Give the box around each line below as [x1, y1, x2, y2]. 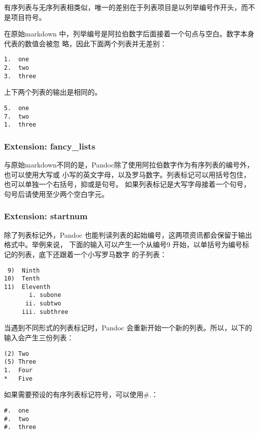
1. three [4, 121, 36, 129]
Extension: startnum [4, 210, 88, 222]
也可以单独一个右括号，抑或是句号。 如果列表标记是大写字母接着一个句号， [4, 179, 251, 189]
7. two [4, 113, 29, 120]
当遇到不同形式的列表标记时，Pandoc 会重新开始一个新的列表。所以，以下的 [4, 322, 252, 333]
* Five [4, 375, 33, 382]
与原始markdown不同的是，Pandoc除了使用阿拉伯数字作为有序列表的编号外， [4, 159, 254, 170]
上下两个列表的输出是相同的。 [4, 87, 102, 97]
